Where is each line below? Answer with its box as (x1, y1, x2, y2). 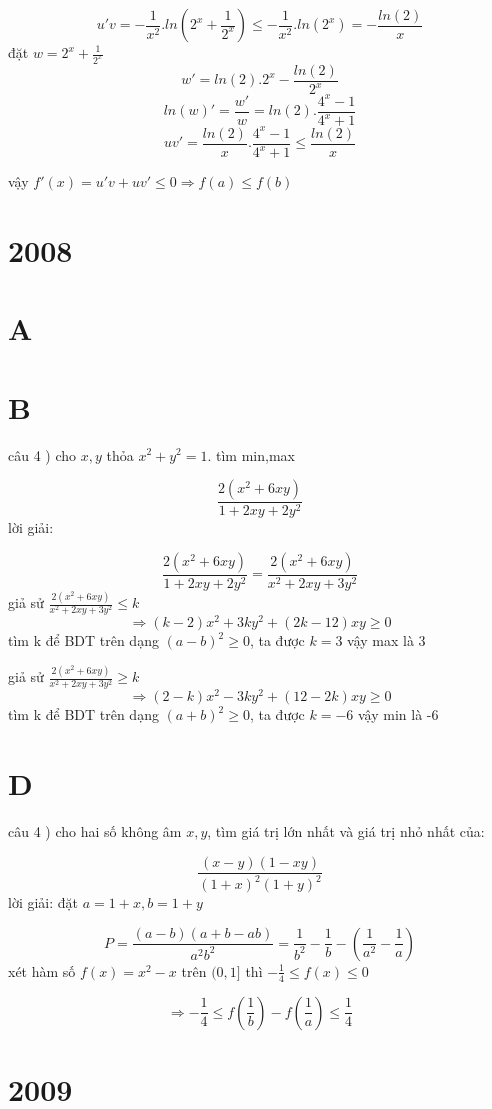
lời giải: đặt (8, 892, 79, 913)
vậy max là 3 (347, 630, 426, 651)
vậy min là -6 (357, 704, 439, 725)
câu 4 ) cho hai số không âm (8, 821, 182, 842)
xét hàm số (8, 960, 76, 981)
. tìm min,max (207, 444, 295, 465)
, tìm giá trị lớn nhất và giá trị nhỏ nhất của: (207, 821, 485, 842)
